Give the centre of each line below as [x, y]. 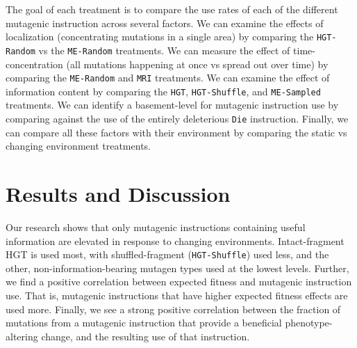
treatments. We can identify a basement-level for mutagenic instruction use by [172, 105]
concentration [34, 64]
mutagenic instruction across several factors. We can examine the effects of [165, 23]
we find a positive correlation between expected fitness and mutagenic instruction [179, 282]
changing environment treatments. [78, 146]
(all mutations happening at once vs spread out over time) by [197, 64]
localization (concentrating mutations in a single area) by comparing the [160, 37]
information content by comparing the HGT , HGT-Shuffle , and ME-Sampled [163, 91]
